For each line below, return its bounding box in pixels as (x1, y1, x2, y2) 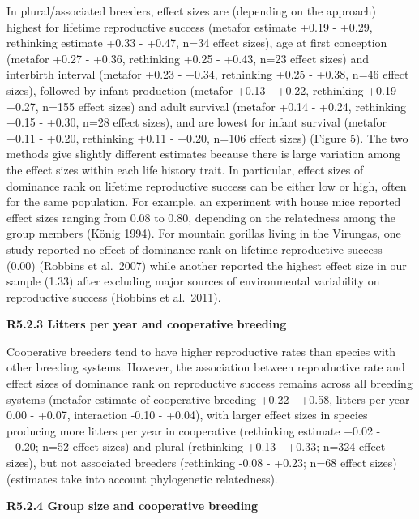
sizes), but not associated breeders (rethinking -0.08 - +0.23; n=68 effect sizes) (6, 454, 397, 471)
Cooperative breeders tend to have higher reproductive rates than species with (6, 342, 396, 359)
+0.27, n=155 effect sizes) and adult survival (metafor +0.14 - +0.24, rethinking (6, 97, 407, 114)
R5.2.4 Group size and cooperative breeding (6, 497, 259, 514)
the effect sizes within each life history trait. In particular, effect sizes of (6, 161, 364, 178)
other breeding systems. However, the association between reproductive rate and (6, 358, 405, 375)
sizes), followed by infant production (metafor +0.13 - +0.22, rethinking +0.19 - (6, 81, 404, 98)
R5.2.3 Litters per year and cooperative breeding (6, 315, 287, 332)
